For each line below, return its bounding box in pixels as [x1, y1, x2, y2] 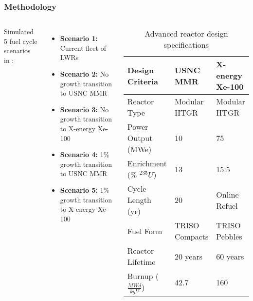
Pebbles [216, 231, 242, 242]
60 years [216, 250, 244, 262]
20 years [174, 250, 202, 262]
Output [127, 132, 153, 144]
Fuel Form [127, 225, 163, 237]
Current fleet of [60, 42, 106, 53]
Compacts [174, 231, 209, 242]
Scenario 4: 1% [60, 149, 109, 160]
